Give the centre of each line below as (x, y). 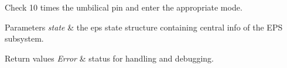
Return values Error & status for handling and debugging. (109, 58)
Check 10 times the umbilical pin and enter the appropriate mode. (124, 7)
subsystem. (24, 38)
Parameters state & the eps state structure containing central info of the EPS (144, 27)
